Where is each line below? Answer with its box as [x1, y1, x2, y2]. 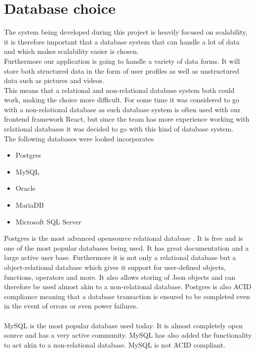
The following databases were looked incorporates [4, 133, 154, 143]
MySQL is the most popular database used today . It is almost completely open [4, 320, 243, 330]
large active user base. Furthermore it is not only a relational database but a [4, 252, 236, 263]
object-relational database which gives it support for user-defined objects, [4, 262, 226, 272]
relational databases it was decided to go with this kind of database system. [4, 124, 234, 134]
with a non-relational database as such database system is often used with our [4, 104, 241, 114]
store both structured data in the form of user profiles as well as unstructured [4, 65, 240, 76]
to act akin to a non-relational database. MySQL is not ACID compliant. [4, 339, 225, 350]
